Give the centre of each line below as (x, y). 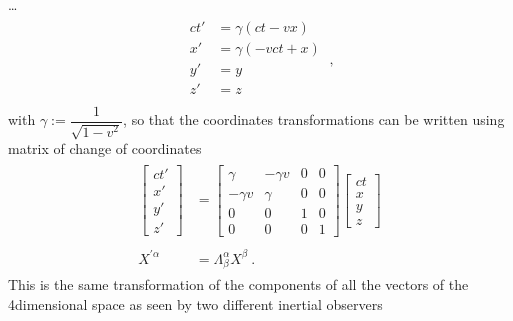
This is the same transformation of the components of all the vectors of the (238, 284)
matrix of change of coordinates (105, 148)
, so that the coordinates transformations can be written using (314, 119)
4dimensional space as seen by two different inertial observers (195, 303)
